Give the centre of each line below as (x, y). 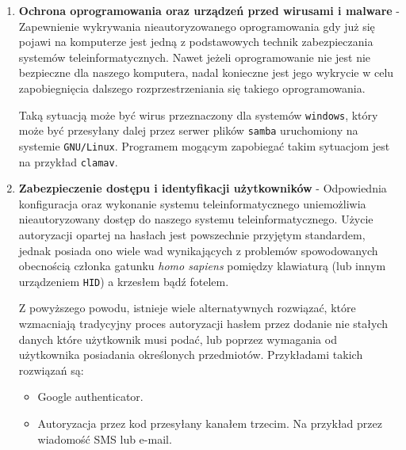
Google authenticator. (90, 397)
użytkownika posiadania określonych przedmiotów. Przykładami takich (191, 355)
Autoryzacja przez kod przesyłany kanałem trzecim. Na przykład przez (210, 423)
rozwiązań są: (51, 370)
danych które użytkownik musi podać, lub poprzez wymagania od (178, 339)
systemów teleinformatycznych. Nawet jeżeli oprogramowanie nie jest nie (195, 57)
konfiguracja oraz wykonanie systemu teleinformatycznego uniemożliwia (192, 203)
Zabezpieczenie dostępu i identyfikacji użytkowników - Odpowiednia (203, 188)
